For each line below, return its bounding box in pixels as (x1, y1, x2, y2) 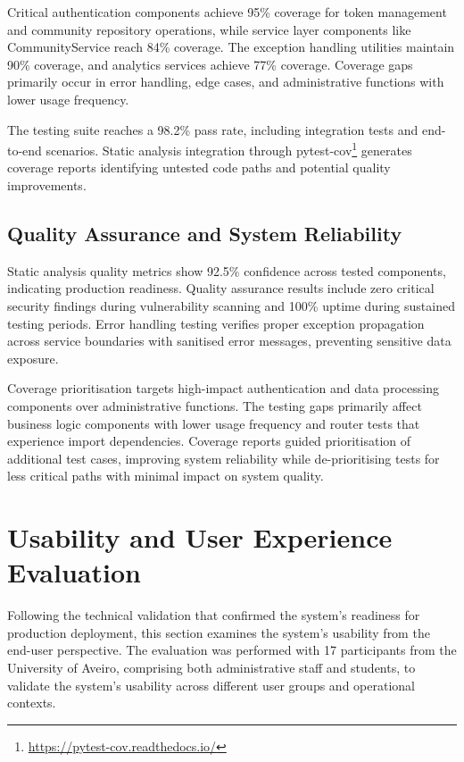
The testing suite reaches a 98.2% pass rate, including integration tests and (7, 120, 418, 138)
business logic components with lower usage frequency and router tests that (7, 414, 420, 432)
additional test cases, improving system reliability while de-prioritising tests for (7, 448, 440, 467)
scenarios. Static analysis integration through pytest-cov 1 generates (46, 138, 412, 159)
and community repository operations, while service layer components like (7, 20, 411, 38)
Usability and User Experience (7, 519, 393, 556)
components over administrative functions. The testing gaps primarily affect (7, 396, 422, 414)
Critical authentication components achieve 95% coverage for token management (7, 3, 447, 21)
